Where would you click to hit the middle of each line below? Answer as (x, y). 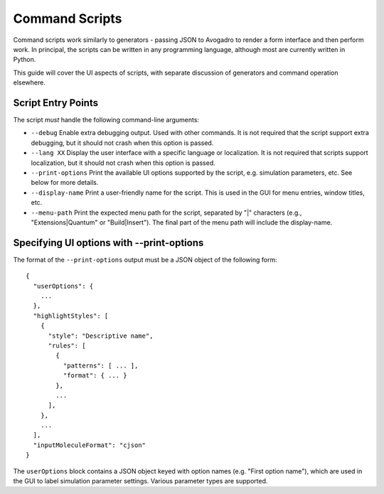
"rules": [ (67, 345)
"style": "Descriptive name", (101, 335)
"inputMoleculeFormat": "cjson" (89, 445)
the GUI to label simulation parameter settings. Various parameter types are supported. (140, 481)
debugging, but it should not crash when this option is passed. (122, 143)
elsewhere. (29, 82)
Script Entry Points (56, 103)
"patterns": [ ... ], (101, 365)
